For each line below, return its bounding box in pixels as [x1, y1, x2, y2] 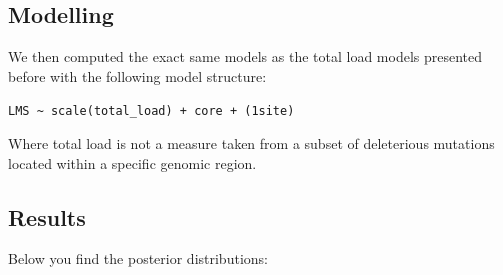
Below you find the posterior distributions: [8, 248, 268, 269]
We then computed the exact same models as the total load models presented [8, 46, 483, 67]
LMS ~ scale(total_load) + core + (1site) [8, 104, 295, 119]
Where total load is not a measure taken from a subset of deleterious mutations [8, 133, 495, 154]
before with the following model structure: [8, 65, 267, 86]
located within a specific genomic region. [8, 152, 257, 173]
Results [8, 201, 86, 232]
